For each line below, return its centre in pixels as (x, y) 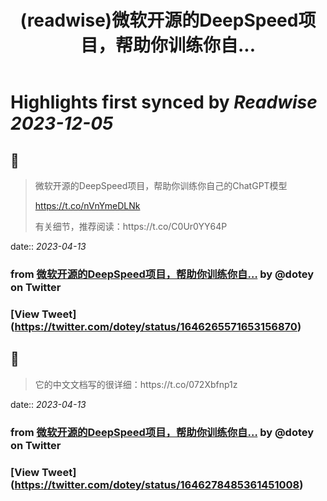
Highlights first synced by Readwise (164, 102)
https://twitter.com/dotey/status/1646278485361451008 (157, 484)
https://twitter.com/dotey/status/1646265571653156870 (156, 326)
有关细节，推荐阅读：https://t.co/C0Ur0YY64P (131, 226)
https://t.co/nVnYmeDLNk (87, 205)
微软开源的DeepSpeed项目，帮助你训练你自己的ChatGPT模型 (161, 185)
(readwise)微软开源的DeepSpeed (159, 20)
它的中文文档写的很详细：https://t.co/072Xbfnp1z (136, 384)
